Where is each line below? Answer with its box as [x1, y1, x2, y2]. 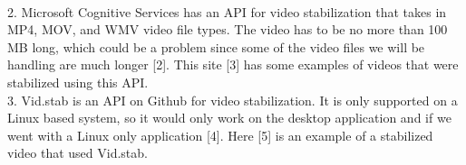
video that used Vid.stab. [7, 143, 148, 162]
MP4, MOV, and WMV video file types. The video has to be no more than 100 [7, 20, 448, 39]
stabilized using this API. [7, 72, 149, 91]
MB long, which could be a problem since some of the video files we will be [7, 37, 425, 56]
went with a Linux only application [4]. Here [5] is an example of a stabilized [7, 125, 433, 144]
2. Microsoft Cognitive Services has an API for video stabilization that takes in [7, 2, 447, 21]
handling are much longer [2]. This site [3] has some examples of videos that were [7, 55, 459, 74]
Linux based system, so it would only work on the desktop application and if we [7, 108, 451, 127]
